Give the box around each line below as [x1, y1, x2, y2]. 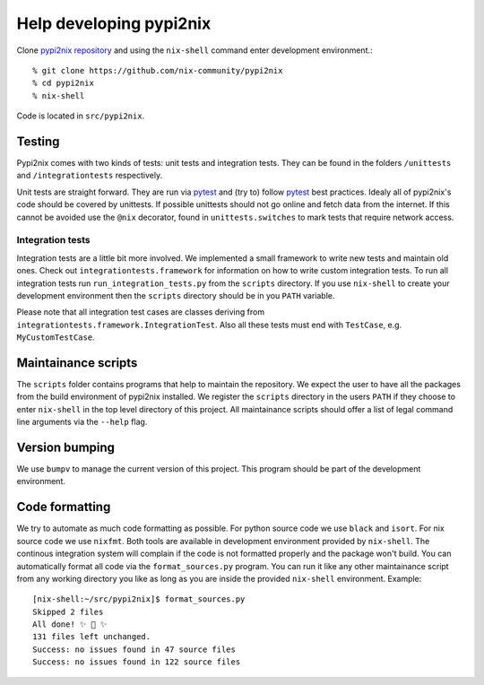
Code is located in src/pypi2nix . [16, 110, 145, 121]
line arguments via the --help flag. [16, 417, 148, 428]
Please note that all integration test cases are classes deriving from [16, 307, 264, 317]
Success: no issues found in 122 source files [32, 657, 241, 667]
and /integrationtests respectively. [16, 170, 163, 181]
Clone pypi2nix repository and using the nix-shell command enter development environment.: [16, 45, 373, 56]
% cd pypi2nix [32, 78, 94, 89]
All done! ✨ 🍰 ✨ [32, 620, 108, 629]
